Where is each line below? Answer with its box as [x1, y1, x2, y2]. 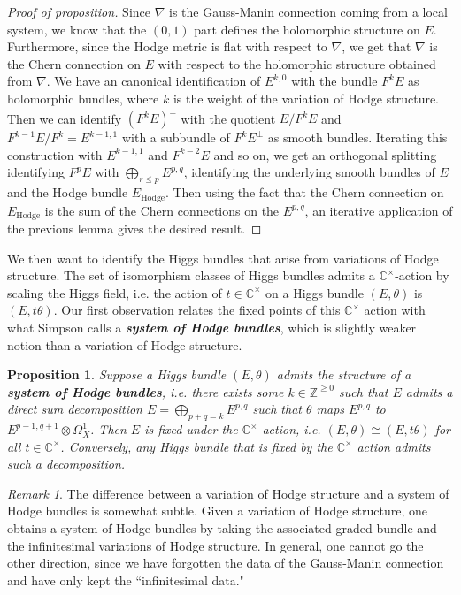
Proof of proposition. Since [7, 3, 151, 20]
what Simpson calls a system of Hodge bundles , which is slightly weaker [7, 317, 417, 336]
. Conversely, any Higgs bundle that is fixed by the [60, 437, 333, 455]
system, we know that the [7, 19, 147, 38]
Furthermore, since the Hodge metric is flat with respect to [7, 37, 327, 56]
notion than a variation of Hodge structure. [7, 335, 242, 354]
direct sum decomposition [7, 400, 142, 418]
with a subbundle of [121, 128, 230, 147]
